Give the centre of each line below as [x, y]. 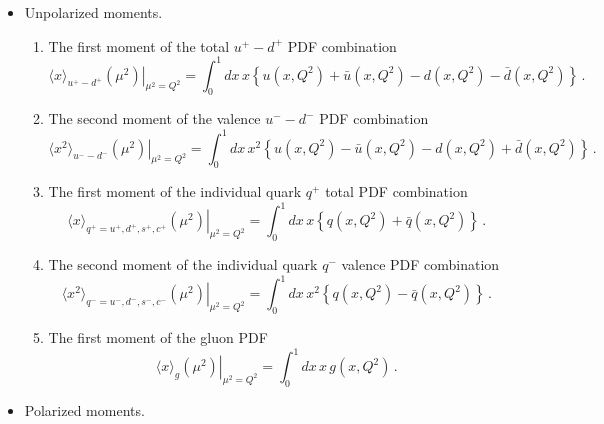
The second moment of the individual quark [183, 264]
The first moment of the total [139, 45]
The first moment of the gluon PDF [158, 337]
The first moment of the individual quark [175, 191]
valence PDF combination [420, 264]
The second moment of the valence [154, 118]
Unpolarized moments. [93, 12]
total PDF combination [396, 191]
